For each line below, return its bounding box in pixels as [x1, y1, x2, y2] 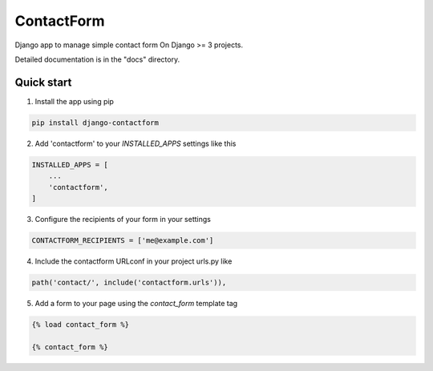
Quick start [14, 75, 72, 89]
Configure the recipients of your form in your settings [34, 214, 212, 224]
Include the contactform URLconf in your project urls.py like [34, 256, 233, 266]
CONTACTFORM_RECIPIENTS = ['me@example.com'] [31, 236, 214, 244]
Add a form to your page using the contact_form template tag [34, 298, 238, 308]
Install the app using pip [34, 96, 114, 106]
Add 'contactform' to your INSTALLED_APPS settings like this [34, 139, 237, 148]
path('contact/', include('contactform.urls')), [31, 277, 227, 287]
